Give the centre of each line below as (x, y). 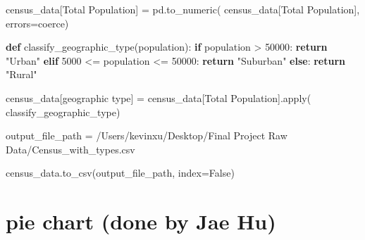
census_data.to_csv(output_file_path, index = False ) (120, 173)
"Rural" (21, 74)
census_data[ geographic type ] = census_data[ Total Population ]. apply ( (159, 97)
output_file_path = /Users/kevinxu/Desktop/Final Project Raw (147, 135)
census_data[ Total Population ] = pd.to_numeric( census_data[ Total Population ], (183, 9)
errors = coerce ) (37, 23)
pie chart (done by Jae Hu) (141, 221)
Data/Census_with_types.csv (70, 149)
